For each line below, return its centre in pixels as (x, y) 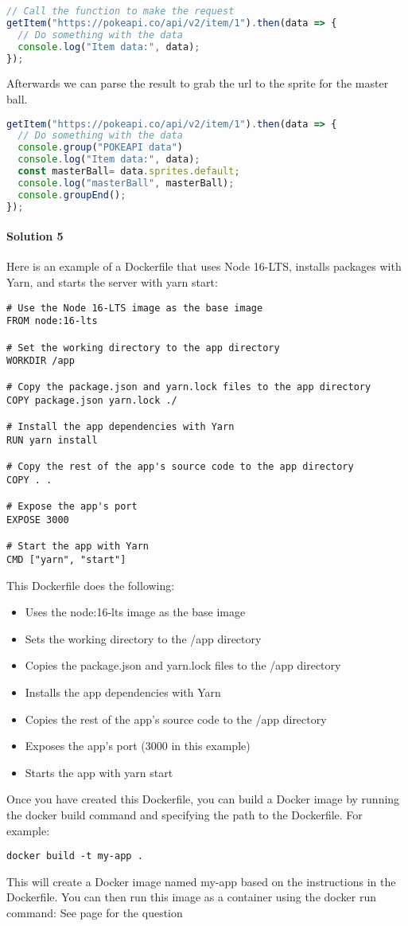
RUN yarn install (52, 441)
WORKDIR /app (41, 361)
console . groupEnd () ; (72, 195)
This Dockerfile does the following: (91, 585)
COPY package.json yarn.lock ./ (92, 401)
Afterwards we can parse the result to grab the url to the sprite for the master (198, 83)
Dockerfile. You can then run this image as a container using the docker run (191, 897)
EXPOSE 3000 (38, 520)
